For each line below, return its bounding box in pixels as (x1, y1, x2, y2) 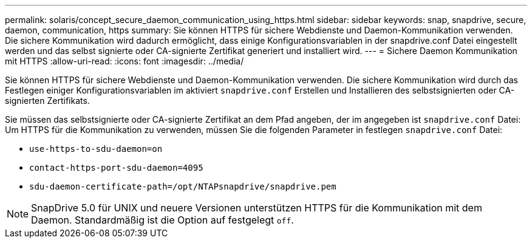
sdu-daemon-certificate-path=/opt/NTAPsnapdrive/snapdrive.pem (29, 182, 336, 191)
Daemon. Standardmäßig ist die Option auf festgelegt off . (31, 214, 294, 226)
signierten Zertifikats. (5, 95, 90, 106)
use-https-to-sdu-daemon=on (29, 144, 163, 154)
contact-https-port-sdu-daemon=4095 (29, 163, 203, 173)
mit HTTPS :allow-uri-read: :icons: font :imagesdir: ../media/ (5, 56, 244, 66)
